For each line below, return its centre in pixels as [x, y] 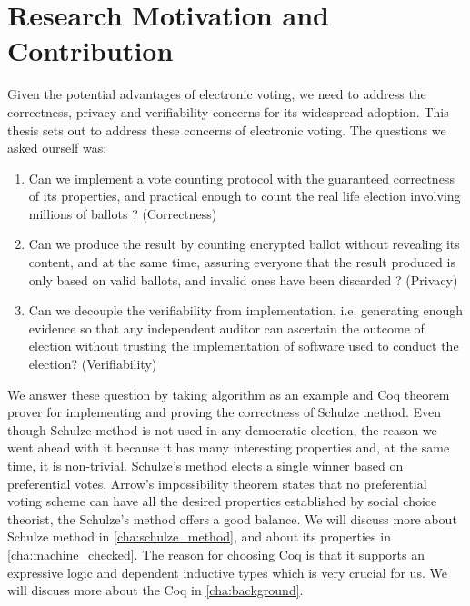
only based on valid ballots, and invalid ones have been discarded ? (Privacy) [243, 279]
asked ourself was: [57, 148]
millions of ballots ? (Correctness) [123, 213]
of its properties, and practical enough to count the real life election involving [245, 196]
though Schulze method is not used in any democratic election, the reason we [222, 429]
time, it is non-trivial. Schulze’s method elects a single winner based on [205, 465]
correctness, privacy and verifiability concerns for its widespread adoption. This [228, 111]
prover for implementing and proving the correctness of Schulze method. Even [224, 412]
